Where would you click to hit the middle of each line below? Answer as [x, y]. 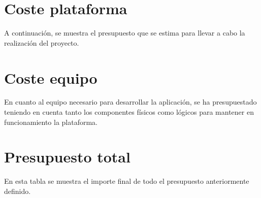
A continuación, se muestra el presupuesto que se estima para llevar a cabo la [125, 33]
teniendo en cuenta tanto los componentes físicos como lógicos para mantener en [129, 112]
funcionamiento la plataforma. [51, 122]
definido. [18, 191]
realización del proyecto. [42, 42]
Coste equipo [51, 77]
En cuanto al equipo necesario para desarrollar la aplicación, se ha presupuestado [130, 102]
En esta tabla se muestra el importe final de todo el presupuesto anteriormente [127, 181]
